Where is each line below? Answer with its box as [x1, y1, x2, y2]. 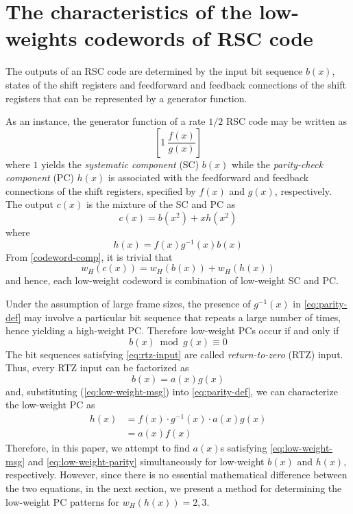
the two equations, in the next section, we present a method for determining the [5, 481, 342, 495]
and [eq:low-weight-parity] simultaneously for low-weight [27, 454, 265, 468]
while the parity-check [231, 156, 324, 171]
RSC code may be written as [226, 114, 347, 128]
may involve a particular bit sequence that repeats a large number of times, [24, 309, 341, 324]
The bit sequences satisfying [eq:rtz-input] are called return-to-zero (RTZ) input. [5, 347, 343, 361]
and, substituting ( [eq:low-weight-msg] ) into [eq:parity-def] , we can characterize [5, 384, 338, 398]
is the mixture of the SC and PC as [86, 197, 236, 211]
